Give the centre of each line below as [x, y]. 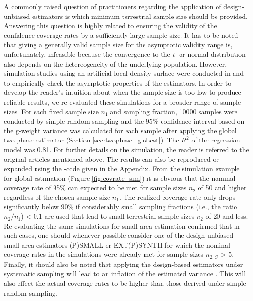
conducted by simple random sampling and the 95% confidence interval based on [124, 121]
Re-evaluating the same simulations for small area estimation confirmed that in [122, 225]
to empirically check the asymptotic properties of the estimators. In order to [118, 82]
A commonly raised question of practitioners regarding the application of [113, 6]
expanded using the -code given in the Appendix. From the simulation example [122, 168]
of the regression [216, 140]
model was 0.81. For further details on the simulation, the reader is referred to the [126, 149]
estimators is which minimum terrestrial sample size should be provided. [140, 16]
